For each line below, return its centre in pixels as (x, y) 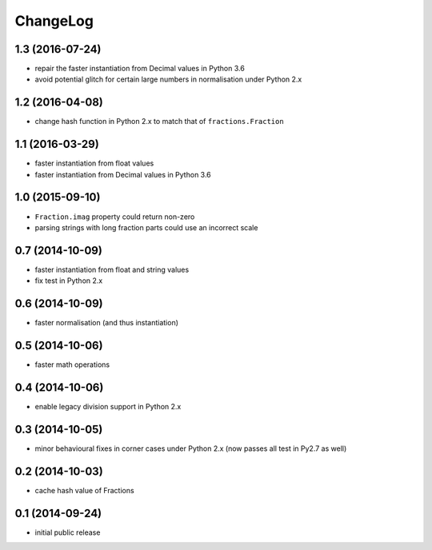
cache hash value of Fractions (85, 490)
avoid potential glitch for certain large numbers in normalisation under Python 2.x (168, 79)
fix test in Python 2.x (69, 281)
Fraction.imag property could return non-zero (115, 217)
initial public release (68, 532)
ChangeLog (54, 21)
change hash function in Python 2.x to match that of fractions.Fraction (159, 122)
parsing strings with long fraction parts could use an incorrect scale (146, 227)
